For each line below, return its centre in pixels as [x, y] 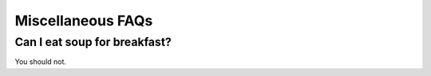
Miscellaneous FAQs [84, 21]
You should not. [41, 62]
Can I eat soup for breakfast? [93, 42]
